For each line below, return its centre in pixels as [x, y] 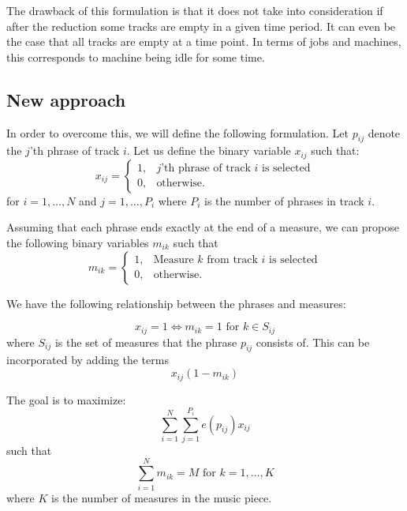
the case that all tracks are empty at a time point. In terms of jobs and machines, [204, 41]
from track [232, 260]
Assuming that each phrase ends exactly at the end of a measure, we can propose [203, 227]
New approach [66, 99]
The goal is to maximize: [66, 399]
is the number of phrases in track [284, 200]
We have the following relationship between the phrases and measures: [176, 303]
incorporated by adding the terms [88, 360]
